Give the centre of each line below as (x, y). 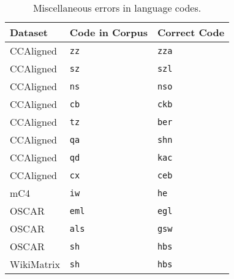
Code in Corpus (108, 32)
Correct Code (191, 32)
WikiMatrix (35, 264)
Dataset (29, 32)
